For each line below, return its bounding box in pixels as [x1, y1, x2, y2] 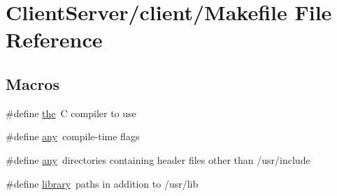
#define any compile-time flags [6, 129, 140, 144]
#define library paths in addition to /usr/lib [6, 176, 199, 190]
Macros [6, 73, 59, 94]
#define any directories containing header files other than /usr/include [6, 152, 310, 167]
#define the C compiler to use [6, 105, 136, 120]
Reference [6, 25, 103, 54]
